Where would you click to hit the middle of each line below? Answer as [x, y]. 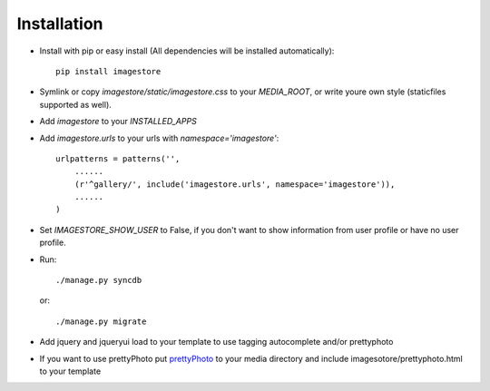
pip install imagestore [108, 71]
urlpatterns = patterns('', [118, 158]
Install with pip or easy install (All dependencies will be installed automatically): [187, 51]
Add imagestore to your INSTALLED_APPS [118, 122]
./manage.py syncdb [99, 280]
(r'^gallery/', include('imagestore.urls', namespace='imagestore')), [235, 184]
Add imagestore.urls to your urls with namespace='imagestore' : [159, 138]
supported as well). [76, 104]
